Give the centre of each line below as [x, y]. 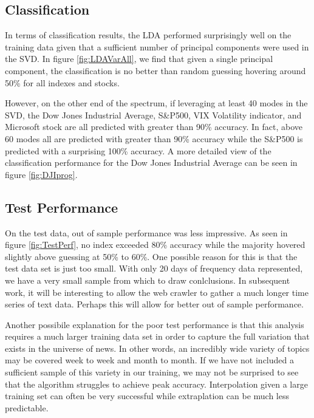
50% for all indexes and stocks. [62, 82]
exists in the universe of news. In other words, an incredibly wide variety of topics [157, 348]
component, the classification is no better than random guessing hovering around [155, 70]
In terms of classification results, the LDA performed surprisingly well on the [148, 35]
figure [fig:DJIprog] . [41, 174]
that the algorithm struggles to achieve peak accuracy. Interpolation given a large [156, 384]
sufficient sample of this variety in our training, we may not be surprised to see [152, 372]
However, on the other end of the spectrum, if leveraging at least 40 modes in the [156, 103]
